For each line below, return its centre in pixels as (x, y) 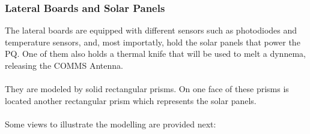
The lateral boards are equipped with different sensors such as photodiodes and (151, 30)
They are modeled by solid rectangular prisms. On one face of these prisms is (147, 89)
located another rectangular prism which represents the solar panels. (131, 100)
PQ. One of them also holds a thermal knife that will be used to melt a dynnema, (155, 54)
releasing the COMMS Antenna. (64, 65)
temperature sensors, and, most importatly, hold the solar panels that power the (153, 42)
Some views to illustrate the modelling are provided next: (111, 124)
